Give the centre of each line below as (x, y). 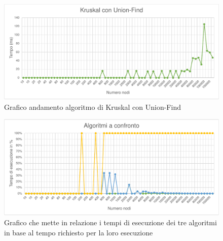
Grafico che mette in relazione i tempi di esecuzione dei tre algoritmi (110, 222)
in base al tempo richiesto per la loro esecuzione (79, 232)
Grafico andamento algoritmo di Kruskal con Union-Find (92, 107)
